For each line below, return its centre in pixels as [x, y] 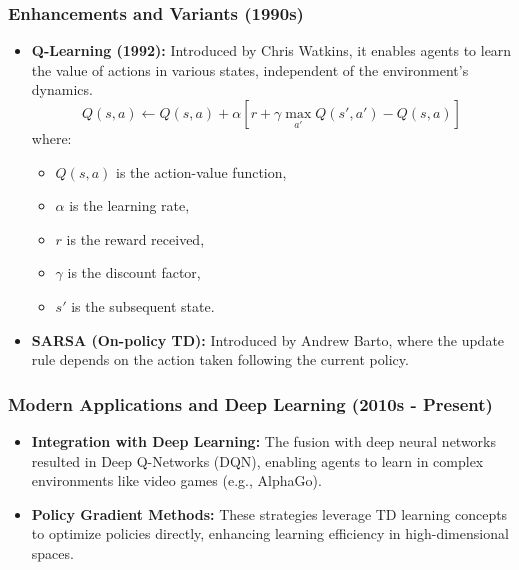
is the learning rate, [129, 205]
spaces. [52, 552]
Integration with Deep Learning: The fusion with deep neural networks [264, 440]
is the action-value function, [201, 171]
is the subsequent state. [143, 305]
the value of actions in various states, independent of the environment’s [250, 69]
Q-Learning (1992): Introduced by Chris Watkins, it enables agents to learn [271, 50]
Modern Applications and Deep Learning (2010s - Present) [250, 403]
